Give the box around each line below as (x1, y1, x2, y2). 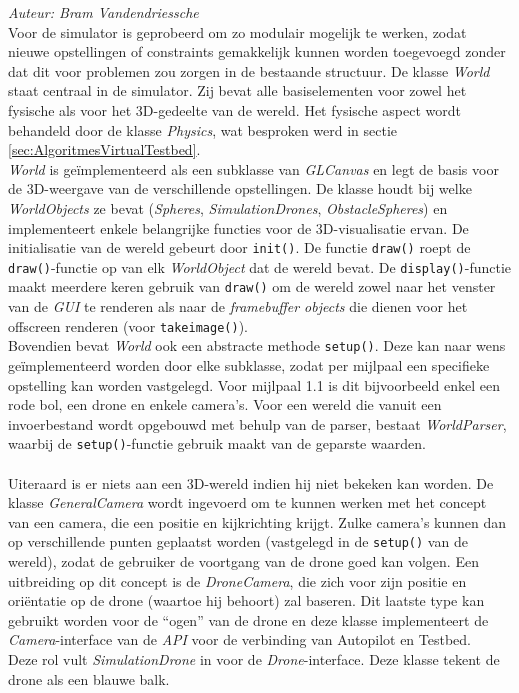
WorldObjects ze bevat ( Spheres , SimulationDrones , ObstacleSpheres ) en (8, 197, 448, 218)
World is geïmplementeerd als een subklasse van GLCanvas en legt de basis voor (8, 158, 499, 179)
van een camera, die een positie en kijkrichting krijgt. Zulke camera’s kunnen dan (8, 511, 507, 532)
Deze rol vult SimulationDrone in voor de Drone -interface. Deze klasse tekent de (8, 649, 500, 670)
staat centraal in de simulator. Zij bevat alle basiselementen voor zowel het (8, 80, 467, 101)
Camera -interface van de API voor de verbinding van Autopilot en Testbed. (8, 629, 472, 650)
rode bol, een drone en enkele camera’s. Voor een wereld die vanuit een (8, 394, 442, 415)
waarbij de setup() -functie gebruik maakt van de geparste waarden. (8, 433, 426, 454)
